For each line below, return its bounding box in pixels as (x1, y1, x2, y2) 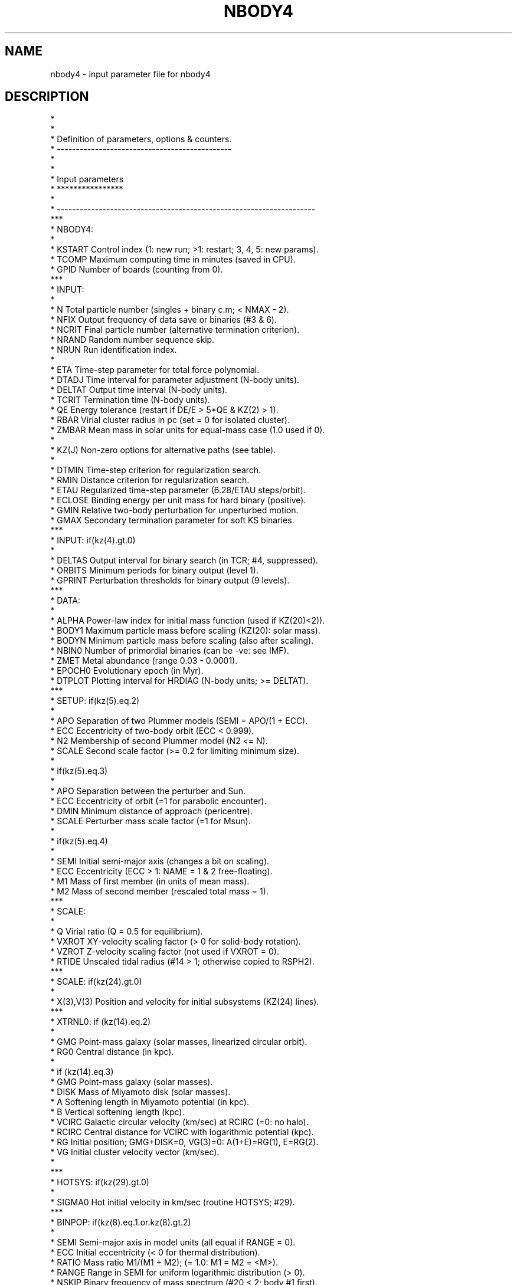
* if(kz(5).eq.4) (50, 836, 108, 847)
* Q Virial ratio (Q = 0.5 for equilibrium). (50, 926, 203, 937)
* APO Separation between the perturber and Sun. (50, 786, 246, 796)
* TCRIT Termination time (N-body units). (50, 395, 210, 405)
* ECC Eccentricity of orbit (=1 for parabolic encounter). (50, 796, 267, 807)
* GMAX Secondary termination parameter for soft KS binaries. (50, 515, 295, 526)
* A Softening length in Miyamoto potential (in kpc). (50, 1097, 249, 1107)
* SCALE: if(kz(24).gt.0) (50, 976, 142, 987)
